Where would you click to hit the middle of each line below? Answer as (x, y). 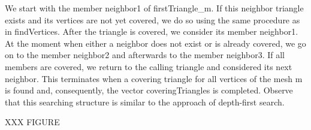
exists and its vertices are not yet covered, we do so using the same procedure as (153, 19)
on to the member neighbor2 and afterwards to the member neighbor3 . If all (145, 55)
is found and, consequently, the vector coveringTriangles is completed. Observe (149, 90)
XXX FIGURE (32, 122)
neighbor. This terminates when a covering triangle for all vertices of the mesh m (154, 78)
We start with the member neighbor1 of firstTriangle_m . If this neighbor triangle (154, 8)
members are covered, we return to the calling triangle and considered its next (149, 66)
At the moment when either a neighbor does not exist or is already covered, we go (155, 43)
